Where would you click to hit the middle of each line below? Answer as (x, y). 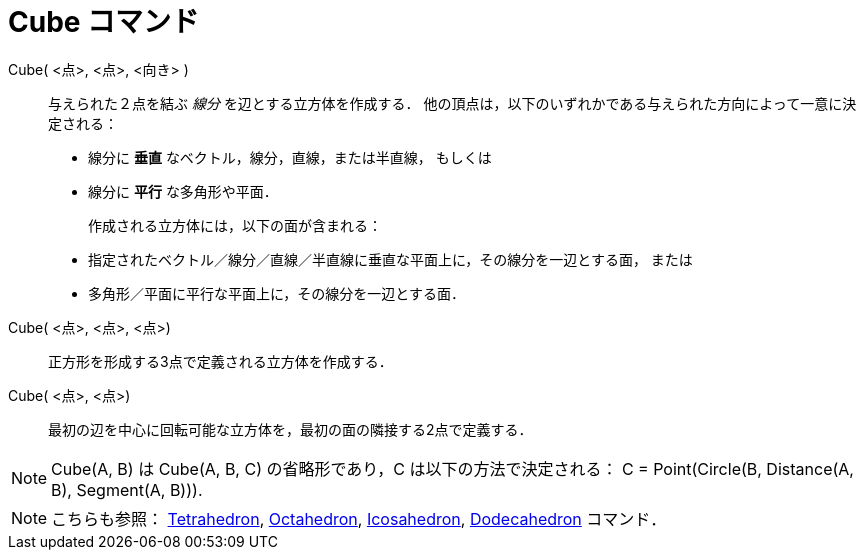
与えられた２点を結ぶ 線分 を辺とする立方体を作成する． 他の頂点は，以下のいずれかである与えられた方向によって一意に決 (452, 103)
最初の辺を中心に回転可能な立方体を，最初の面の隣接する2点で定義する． (290, 429)
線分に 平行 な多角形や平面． (183, 191)
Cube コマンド (104, 22)
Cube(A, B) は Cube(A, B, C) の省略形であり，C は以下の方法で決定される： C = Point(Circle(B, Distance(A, (452, 468)
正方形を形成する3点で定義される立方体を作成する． (220, 361)
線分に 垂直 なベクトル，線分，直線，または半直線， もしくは (290, 157)
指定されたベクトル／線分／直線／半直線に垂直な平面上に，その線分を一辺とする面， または (390, 259)
